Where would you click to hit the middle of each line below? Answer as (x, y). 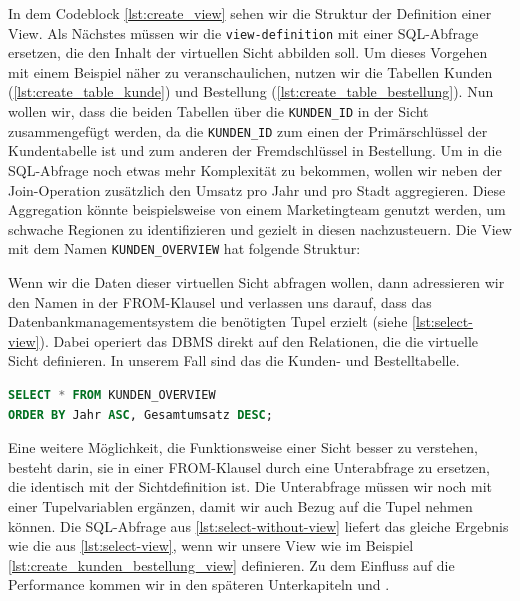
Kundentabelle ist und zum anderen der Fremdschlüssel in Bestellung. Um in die (255, 150)
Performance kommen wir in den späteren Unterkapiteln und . (199, 584)
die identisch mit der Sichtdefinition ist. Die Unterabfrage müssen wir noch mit (250, 486)
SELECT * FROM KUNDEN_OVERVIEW (112, 394)
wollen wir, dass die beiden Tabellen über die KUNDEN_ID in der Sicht (218, 111)
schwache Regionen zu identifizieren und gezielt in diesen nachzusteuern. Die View (260, 228)
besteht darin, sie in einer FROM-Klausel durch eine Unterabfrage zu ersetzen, (249, 466)
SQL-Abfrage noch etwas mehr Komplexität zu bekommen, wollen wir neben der (255, 169)
